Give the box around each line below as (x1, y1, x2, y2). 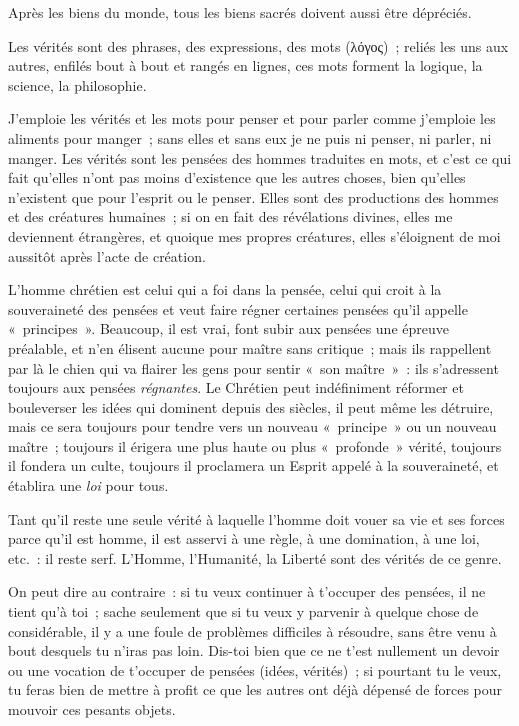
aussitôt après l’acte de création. (8, 245, 206, 266)
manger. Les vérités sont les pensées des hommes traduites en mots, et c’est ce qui (8, 147, 512, 168)
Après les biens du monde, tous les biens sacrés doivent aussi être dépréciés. (8, 2, 472, 22)
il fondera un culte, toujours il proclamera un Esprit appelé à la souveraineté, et (8, 455, 499, 476)
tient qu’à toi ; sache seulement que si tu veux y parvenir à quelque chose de (8, 601, 479, 622)
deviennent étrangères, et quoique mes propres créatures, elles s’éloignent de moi (8, 225, 501, 246)
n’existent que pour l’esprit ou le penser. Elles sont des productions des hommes (8, 186, 499, 207)
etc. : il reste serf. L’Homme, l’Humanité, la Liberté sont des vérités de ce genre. (8, 547, 502, 568)
